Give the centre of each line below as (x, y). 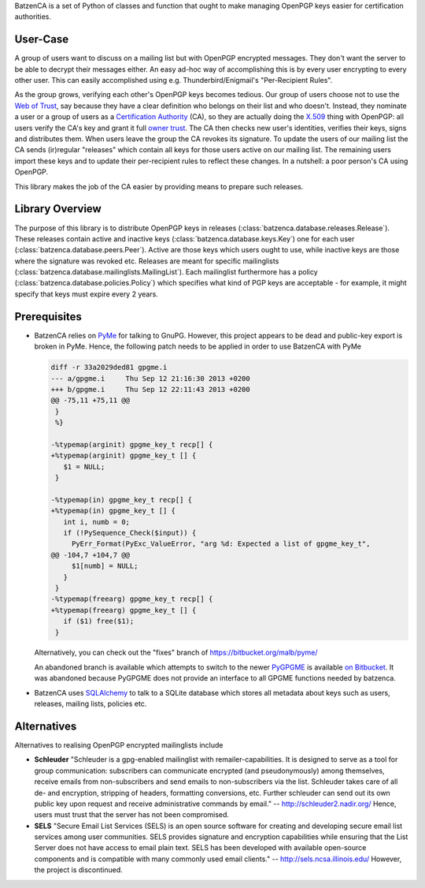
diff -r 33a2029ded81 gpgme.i (109, 368)
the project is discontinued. (79, 870)
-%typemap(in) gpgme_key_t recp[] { (122, 500)
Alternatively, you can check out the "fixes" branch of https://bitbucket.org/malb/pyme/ (176, 653)
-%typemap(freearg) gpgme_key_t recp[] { (132, 599)
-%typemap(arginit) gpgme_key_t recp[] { (132, 444)
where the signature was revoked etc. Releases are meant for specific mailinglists (147, 261)
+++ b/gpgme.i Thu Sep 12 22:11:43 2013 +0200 (151, 389)
